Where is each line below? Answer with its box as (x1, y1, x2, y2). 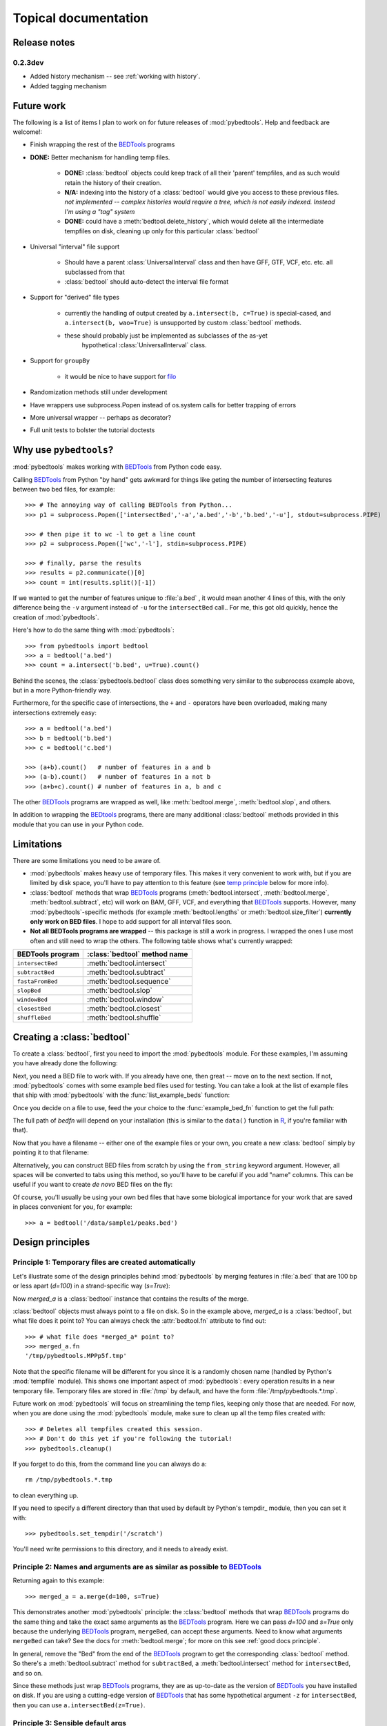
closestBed (17, 1005, 52, 1012)
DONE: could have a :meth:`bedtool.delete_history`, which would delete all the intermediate (64, 217, 324, 226)
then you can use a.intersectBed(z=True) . (12, 1700, 146, 1709)
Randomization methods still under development (30, 388, 168, 396)
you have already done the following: (12, 1059, 118, 1067)
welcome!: (12, 128, 43, 136)
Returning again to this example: (12, 1576, 105, 1584)
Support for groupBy (30, 356, 90, 365)
